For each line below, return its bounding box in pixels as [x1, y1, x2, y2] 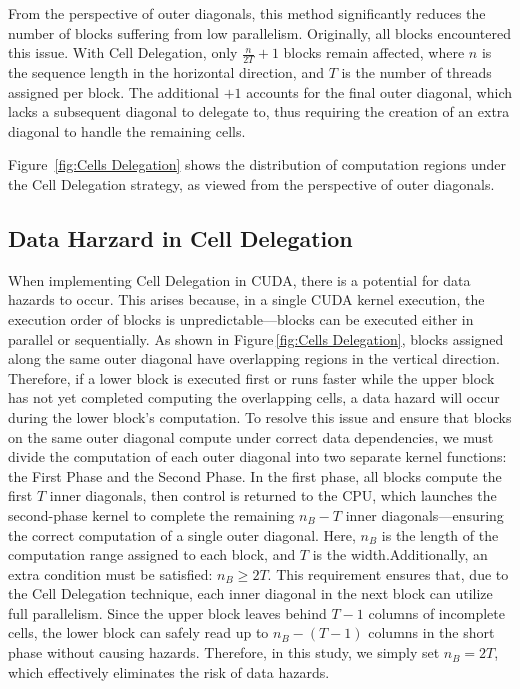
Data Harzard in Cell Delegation [8, 222, 353, 253]
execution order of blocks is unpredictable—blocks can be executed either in [8, 308, 474, 329]
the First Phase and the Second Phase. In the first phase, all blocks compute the [8, 465, 502, 486]
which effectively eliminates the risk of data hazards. [8, 661, 330, 682]
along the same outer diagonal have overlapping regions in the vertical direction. [8, 348, 500, 369]
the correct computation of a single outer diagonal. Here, [8, 524, 356, 545]
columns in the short [368, 622, 495, 643]
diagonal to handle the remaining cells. [8, 120, 246, 141]
